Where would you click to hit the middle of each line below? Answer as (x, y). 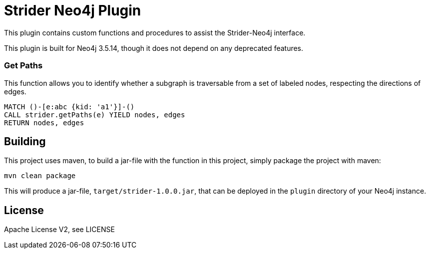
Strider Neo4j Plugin (73, 10)
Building (25, 141)
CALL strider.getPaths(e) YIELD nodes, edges (95, 115)
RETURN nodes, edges (44, 123)
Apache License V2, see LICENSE (59, 230)
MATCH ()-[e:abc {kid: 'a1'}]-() (69, 107)
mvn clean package (40, 176)
